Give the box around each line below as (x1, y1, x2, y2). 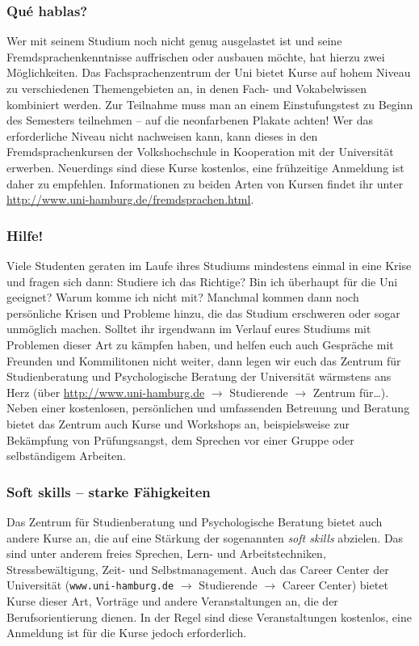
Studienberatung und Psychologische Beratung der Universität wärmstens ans (6, 368, 392, 385)
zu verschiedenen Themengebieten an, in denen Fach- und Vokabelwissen (6, 80, 367, 96)
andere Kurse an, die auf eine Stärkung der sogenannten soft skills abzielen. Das (6, 529, 404, 546)
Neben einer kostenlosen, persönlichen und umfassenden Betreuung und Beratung (6, 399, 410, 416)
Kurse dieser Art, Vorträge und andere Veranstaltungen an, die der (6, 592, 338, 609)
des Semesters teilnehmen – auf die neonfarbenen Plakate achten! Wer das (6, 112, 374, 129)
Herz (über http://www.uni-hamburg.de (6, 383, 205, 400)
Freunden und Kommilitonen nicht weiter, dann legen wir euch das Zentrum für (6, 352, 401, 369)
